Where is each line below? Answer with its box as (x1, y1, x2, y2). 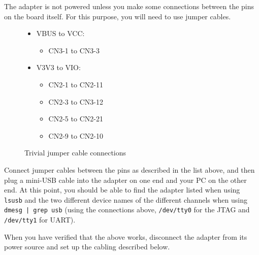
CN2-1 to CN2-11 (48, 79, 103, 89)
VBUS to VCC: (36, 28, 85, 39)
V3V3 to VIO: (36, 62, 81, 73)
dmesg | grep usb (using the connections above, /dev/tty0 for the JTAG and (4, 204, 250, 215)
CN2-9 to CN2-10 (48, 130, 103, 141)
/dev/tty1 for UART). (4, 214, 76, 225)
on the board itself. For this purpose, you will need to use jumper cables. (4, 11, 231, 21)
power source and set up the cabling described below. (4, 241, 170, 252)
